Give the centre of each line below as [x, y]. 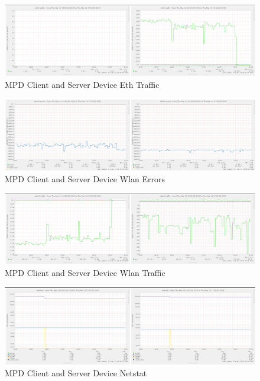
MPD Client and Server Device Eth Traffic [82, 84]
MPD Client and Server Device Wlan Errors [85, 178]
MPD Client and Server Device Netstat [76, 372]
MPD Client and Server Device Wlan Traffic [85, 272]
